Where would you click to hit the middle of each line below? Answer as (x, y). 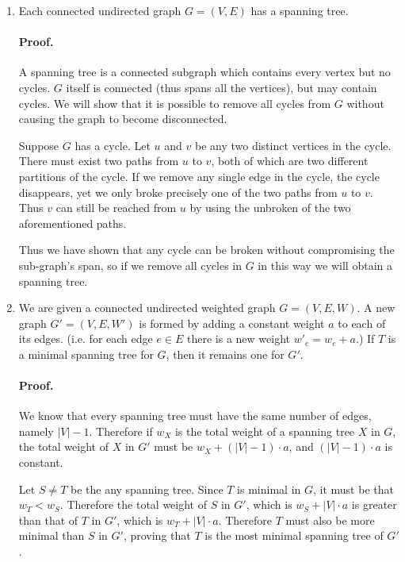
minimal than (52, 535)
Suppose (39, 145)
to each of (362, 323)
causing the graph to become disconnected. (123, 119)
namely (36, 431)
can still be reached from (116, 208)
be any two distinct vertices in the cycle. (293, 145)
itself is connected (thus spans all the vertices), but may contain (222, 87)
